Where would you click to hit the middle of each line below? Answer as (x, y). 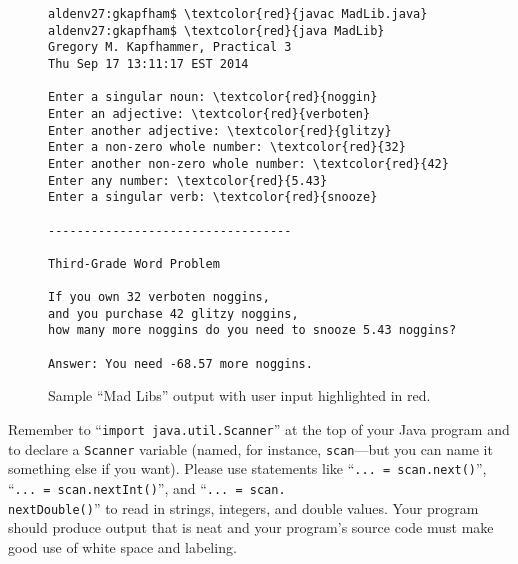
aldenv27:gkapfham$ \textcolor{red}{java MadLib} (216, 30)
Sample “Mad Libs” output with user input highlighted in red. (239, 395)
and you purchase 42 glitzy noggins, (173, 313)
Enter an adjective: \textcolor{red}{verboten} (209, 113)
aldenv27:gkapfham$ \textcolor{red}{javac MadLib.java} (238, 14)
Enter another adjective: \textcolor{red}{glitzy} (220, 130)
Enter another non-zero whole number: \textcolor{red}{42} (248, 163)
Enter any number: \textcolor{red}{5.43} (188, 180)
